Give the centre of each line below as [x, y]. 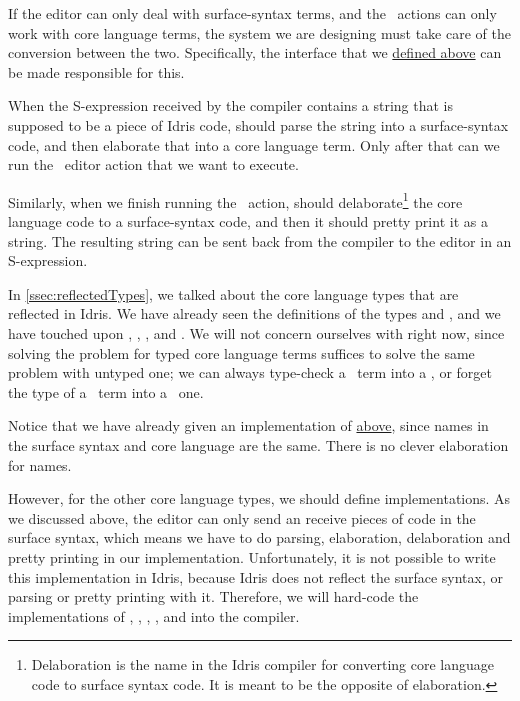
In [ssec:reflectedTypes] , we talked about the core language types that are [233, 293]
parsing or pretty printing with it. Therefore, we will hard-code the [213, 596]
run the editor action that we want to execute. [153, 164]
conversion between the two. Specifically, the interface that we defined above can [255, 52]
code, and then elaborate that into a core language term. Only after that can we [254, 144]
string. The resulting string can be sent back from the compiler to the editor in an [260, 240]
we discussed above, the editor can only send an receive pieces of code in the [242, 517]
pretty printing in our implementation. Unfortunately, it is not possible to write [252, 556]
